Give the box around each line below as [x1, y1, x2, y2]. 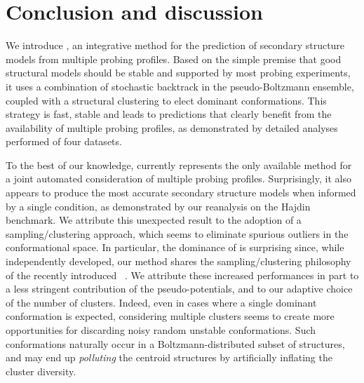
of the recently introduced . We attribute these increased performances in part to [6, 267, 359, 282]
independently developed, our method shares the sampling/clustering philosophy [6, 254, 351, 269]
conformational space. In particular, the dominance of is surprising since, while [6, 240, 344, 255]
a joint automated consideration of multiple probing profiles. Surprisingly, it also [6, 171, 351, 186]
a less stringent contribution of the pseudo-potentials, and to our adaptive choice [6, 281, 353, 296]
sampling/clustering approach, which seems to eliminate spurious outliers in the [6, 226, 349, 241]
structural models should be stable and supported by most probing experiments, [6, 65, 351, 80]
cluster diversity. [6, 363, 76, 378]
